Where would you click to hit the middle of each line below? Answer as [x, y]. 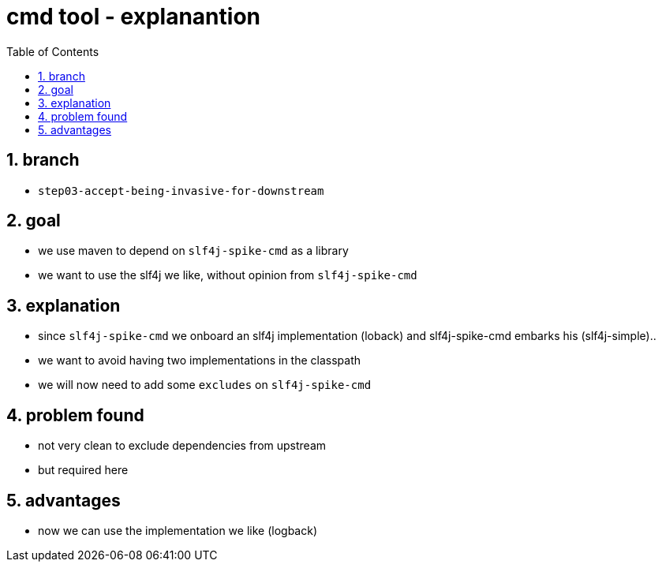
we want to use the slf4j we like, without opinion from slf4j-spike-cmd [228, 275]
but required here [83, 470]
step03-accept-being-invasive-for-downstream [181, 191]
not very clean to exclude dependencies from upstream [182, 446]
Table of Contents [53, 51]
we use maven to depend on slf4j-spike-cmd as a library [193, 251]
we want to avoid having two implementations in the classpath [200, 361]
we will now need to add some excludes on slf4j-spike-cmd [205, 385]
